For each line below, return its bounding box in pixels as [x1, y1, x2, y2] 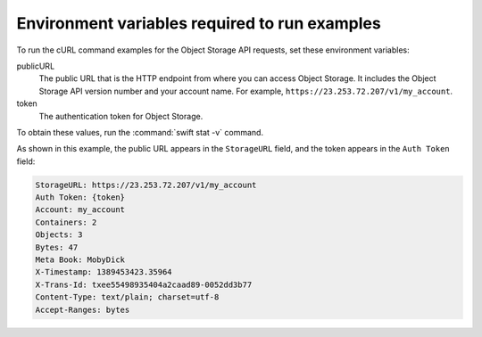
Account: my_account [35, 205, 125, 215]
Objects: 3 [35, 230, 83, 240]
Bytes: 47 [35, 242, 79, 252]
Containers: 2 [35, 217, 97, 227]
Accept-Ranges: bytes [35, 304, 130, 315]
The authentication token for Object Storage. [38, 111, 204, 121]
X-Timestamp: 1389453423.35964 [35, 267, 173, 277]
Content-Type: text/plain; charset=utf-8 [35, 292, 220, 302]
